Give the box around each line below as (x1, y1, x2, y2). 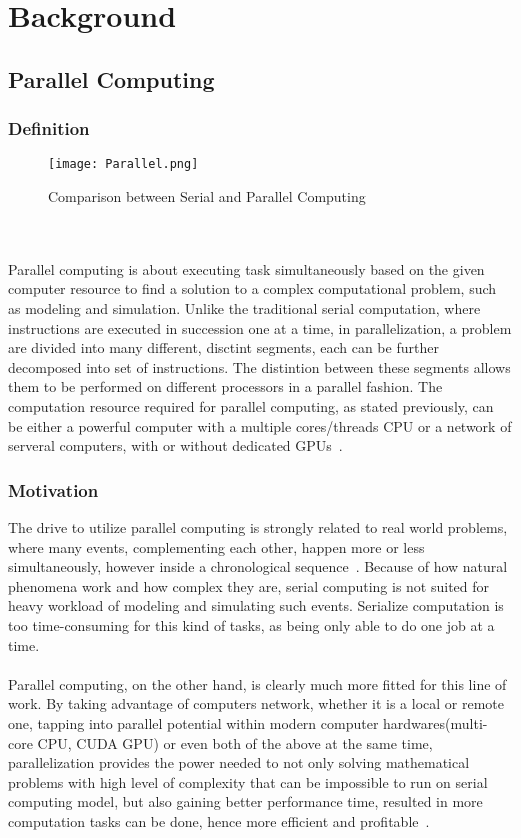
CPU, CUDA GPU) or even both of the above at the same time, (37, 732, 433, 753)
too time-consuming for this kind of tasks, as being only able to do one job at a (8, 614, 495, 635)
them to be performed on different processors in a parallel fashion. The (8, 376, 443, 397)
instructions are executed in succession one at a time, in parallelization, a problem (8, 317, 512, 338)
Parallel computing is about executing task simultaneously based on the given (8, 258, 485, 279)
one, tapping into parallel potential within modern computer (8, 712, 379, 733)
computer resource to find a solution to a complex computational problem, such (8, 278, 497, 299)
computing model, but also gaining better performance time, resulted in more (8, 791, 483, 812)
